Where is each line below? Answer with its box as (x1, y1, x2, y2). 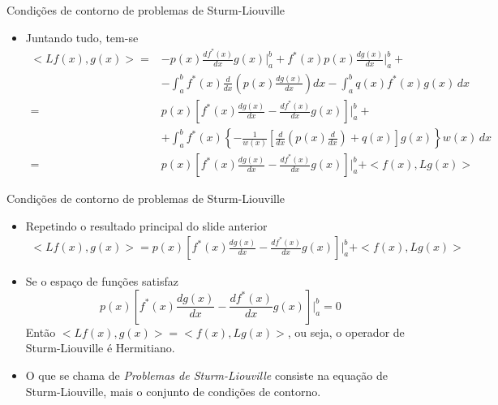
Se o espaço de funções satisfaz (25, 273, 178, 290)
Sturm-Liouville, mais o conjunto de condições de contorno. (25, 382, 321, 399)
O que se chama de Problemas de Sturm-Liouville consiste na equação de (25, 367, 388, 384)
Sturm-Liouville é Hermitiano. (25, 339, 175, 356)
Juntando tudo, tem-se (25, 28, 139, 45)
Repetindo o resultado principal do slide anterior (25, 217, 268, 234)
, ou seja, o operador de (287, 323, 405, 340)
